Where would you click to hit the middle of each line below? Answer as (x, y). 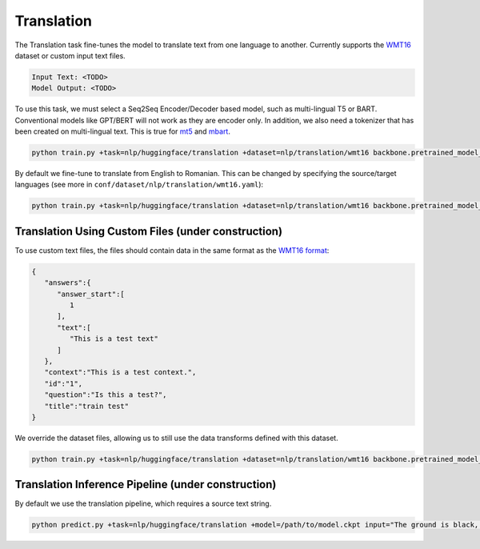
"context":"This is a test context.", (120, 373)
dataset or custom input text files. (70, 55)
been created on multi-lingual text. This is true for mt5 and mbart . (123, 131)
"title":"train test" (87, 406)
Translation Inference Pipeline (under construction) (146, 485)
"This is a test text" (114, 339)
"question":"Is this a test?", (106, 395)
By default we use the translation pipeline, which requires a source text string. (143, 503)
